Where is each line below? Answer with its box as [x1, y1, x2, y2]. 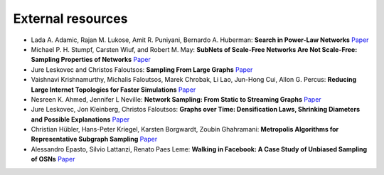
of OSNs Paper [31, 155, 75, 164]
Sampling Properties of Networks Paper [31, 55, 151, 64]
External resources [13, 11, 128, 26]
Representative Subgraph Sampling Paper [31, 135, 158, 144]
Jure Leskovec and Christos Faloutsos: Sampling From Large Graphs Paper [31, 65, 253, 74]
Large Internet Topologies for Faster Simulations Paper [31, 85, 196, 94]
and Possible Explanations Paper [31, 115, 130, 124]
